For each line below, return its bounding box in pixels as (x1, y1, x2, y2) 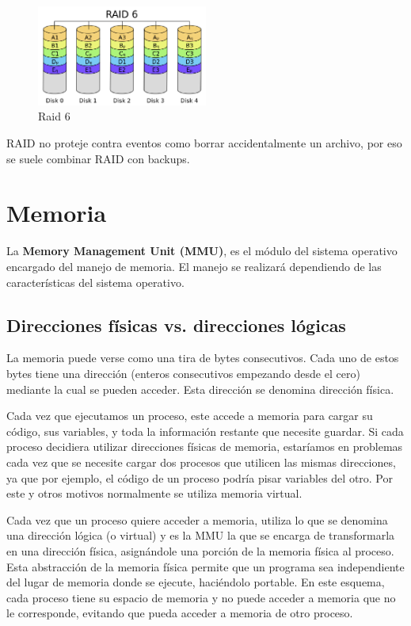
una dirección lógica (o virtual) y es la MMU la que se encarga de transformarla (6, 527, 395, 544)
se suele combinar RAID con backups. (6, 150, 190, 166)
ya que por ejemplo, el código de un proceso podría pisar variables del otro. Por (6, 469, 393, 486)
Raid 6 (38, 108, 70, 124)
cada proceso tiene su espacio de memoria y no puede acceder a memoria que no (6, 589, 396, 605)
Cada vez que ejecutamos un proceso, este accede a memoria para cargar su (6, 407, 373, 424)
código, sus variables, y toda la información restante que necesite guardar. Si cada (6, 422, 404, 439)
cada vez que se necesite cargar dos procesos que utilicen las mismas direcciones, (6, 453, 396, 470)
